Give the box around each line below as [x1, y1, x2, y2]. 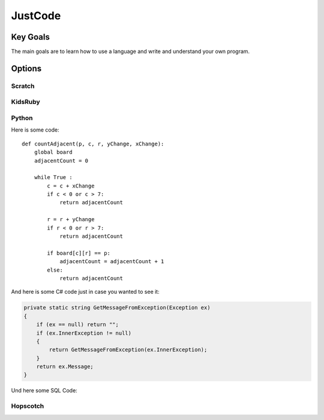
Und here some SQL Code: [11, 387, 77, 394]
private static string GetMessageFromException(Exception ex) [23, 304, 211, 311]
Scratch [11, 82, 35, 90]
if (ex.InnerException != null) [36, 329, 132, 336]
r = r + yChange [47, 216, 95, 223]
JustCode [11, 9, 61, 22]
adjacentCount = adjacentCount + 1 [59, 258, 164, 265]
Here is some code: [11, 126, 59, 133]
